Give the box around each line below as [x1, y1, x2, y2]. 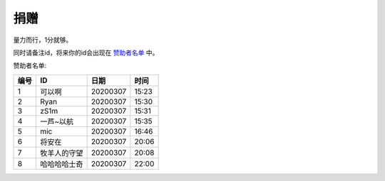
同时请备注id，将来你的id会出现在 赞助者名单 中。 [13, 48, 159, 57]
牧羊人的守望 [40, 148, 83, 158]
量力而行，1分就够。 [13, 35, 73, 44]
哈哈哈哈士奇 [40, 159, 83, 169]
